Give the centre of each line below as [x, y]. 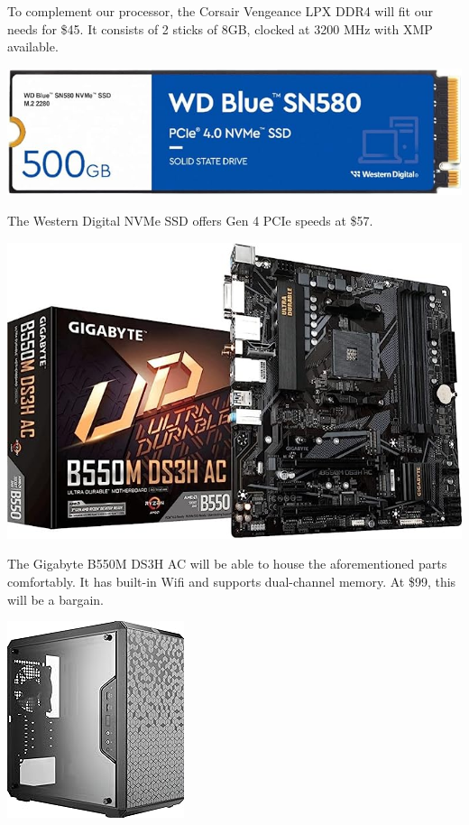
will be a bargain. [56, 599]
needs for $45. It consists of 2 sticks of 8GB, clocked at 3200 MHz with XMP [220, 28]
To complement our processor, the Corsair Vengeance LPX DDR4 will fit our [220, 11]
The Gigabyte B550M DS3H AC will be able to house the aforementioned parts [227, 564]
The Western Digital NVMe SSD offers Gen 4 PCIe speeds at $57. [190, 221]
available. [33, 46]
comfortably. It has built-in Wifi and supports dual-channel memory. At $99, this [232, 581]
